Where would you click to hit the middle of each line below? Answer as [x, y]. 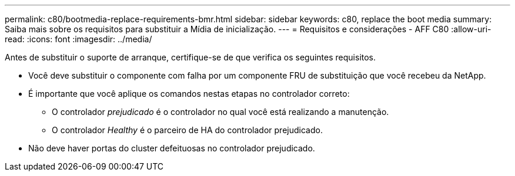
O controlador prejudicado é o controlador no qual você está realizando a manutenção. [220, 112]
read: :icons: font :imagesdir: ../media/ [78, 39]
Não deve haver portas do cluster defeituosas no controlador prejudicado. [172, 148]
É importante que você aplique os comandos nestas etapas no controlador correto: [189, 94]
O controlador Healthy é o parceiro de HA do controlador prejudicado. [187, 130]
